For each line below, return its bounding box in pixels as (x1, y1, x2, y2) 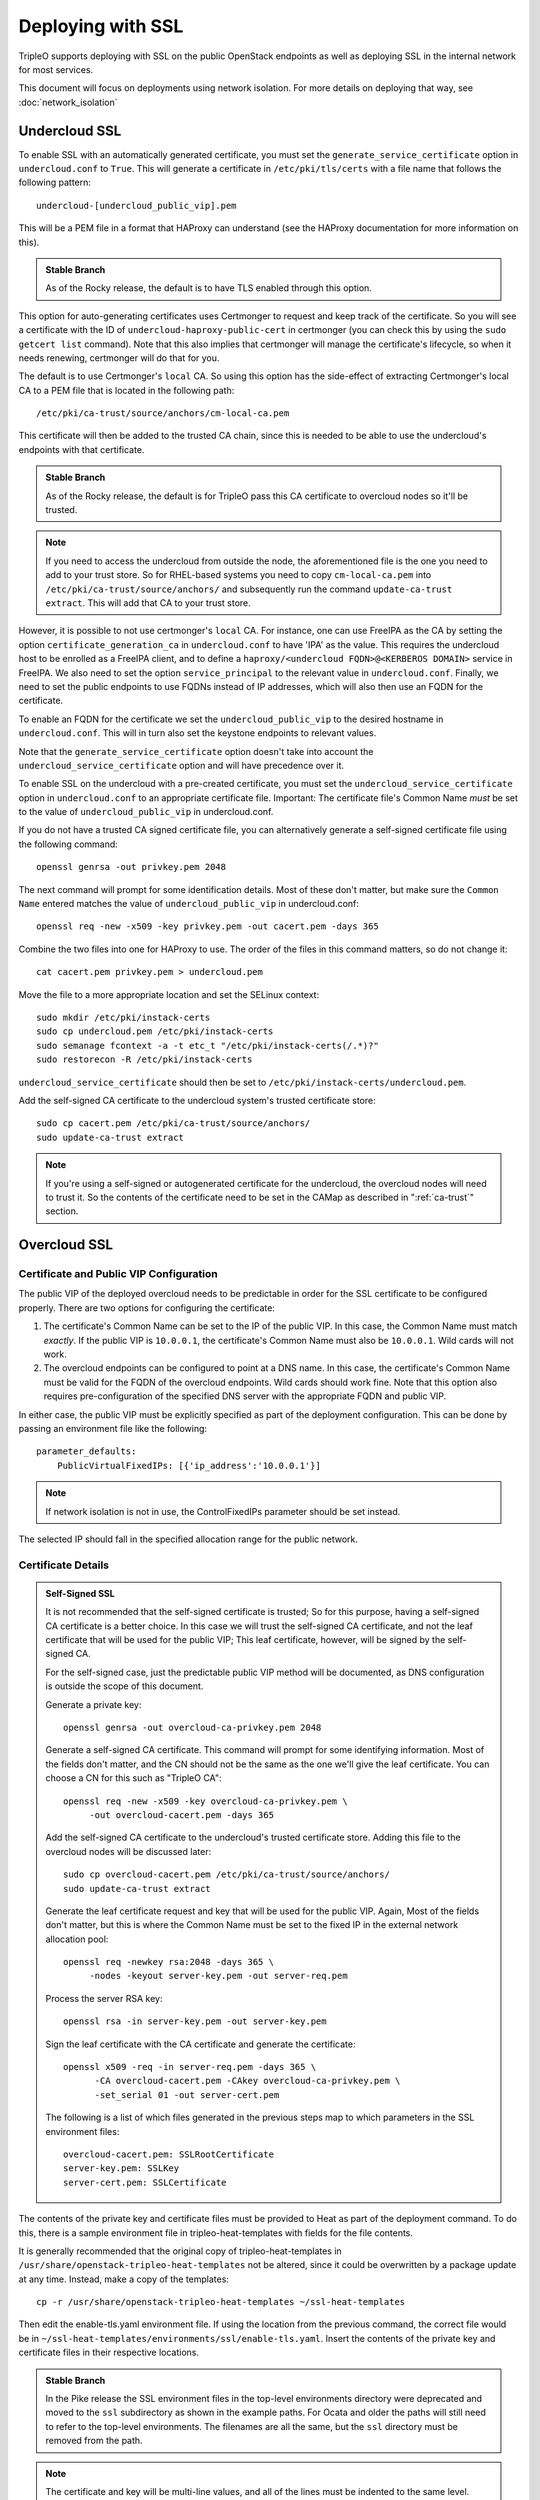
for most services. (18, 63, 94, 75)
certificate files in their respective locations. (18, 2346, 200, 2359)
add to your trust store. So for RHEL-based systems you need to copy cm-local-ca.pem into (45, 569, 432, 581)
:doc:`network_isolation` (18, 96, 118, 108)
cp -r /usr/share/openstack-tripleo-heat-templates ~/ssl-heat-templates (36, 2296, 406, 2308)
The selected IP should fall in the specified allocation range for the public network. (18, 1533, 359, 1545)
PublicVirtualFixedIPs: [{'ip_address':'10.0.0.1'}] (56, 1460, 322, 1471)
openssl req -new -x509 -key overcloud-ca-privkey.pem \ (63, 1795, 349, 1807)
